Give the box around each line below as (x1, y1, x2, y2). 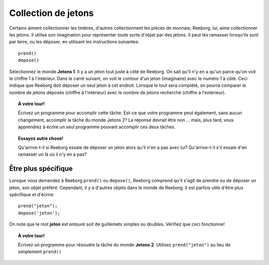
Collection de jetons (9, 7, 94, 18)
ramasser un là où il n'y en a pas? (18, 151, 87, 157)
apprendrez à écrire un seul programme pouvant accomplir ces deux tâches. (18, 124, 175, 130)
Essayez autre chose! (18, 135, 64, 141)
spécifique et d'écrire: (9, 192, 55, 198)
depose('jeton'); (18, 210, 60, 216)
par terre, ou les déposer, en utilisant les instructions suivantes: (9, 39, 139, 45)
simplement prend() (18, 249, 62, 255)
